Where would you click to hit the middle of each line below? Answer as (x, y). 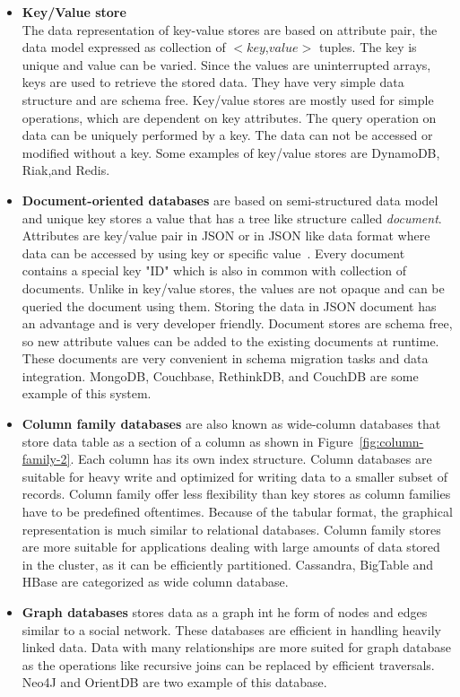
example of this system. (87, 393)
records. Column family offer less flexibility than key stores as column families (236, 494)
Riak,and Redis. (66, 170)
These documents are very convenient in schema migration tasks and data (225, 358)
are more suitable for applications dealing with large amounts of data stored (231, 547)
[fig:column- (391, 441)
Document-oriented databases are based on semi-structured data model (230, 200)
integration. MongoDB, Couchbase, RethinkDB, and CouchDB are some (220, 375)
